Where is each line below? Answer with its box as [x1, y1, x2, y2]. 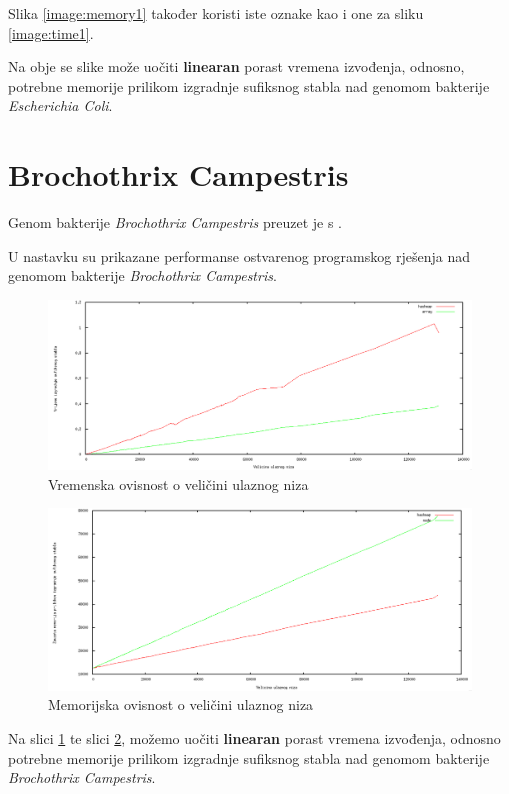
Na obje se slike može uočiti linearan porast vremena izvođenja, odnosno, [8, 56, 465, 77]
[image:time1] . [8, 22, 94, 43]
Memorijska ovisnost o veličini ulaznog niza [48, 694, 314, 715]
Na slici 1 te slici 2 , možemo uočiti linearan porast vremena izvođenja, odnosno [8, 728, 501, 749]
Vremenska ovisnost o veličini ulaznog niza [48, 473, 309, 494]
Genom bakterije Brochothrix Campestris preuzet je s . [8, 212, 343, 233]
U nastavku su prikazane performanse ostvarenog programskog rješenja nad [8, 245, 470, 266]
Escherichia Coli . [8, 95, 113, 116]
